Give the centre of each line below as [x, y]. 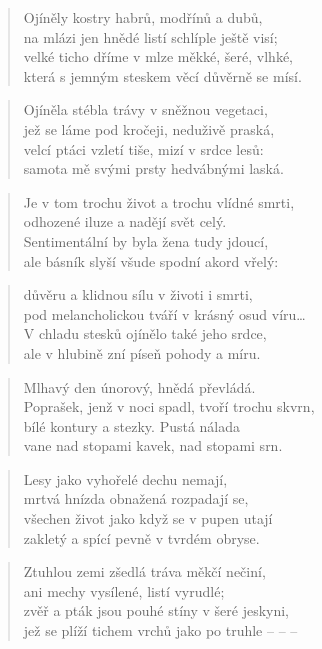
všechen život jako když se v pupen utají [148, 518]
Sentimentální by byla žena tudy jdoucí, [146, 240]
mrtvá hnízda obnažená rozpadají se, [136, 498]
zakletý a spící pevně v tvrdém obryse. [141, 537]
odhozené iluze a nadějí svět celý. [125, 221]
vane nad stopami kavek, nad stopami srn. [153, 445]
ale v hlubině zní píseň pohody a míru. [142, 352]
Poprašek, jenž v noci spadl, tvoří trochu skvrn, [169, 406]
